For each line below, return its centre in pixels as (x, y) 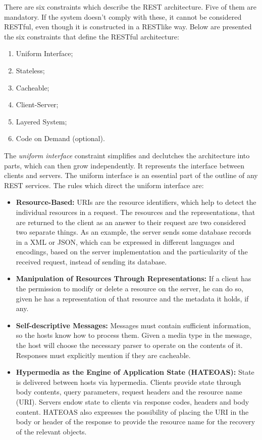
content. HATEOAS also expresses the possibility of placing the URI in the (132, 411)
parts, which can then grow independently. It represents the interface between (124, 165)
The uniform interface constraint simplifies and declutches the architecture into (127, 155)
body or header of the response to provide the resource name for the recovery (136, 422)
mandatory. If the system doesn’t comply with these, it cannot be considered (123, 16)
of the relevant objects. (51, 431)
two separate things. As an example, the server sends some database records (134, 232)
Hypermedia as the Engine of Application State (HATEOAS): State (135, 372)
